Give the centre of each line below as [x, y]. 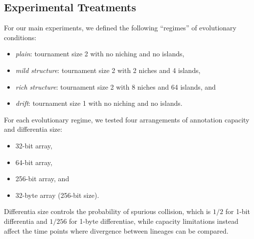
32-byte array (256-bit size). [57, 195]
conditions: [20, 37]
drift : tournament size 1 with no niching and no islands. [99, 103]
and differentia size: [33, 129]
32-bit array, [34, 145]
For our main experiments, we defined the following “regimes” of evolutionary [120, 28]
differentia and [26, 221]
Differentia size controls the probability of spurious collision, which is [107, 211]
